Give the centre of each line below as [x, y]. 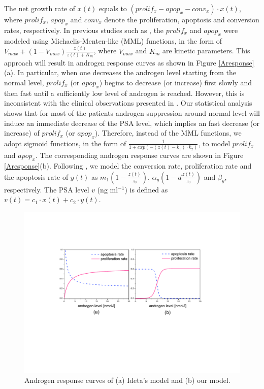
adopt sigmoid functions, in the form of [65, 143]
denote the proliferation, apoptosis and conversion [182, 19]
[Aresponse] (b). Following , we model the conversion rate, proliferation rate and [128, 166]
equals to [113, 8]
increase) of [22, 133]
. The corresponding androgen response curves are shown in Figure [139, 155]
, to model [214, 143]
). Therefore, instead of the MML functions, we [168, 133]
